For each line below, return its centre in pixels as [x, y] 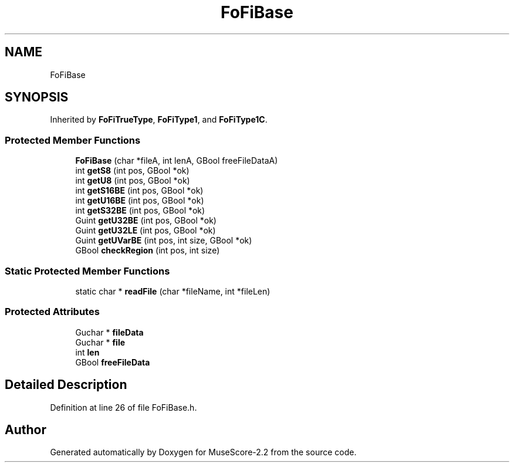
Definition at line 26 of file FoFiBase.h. [124, 407]
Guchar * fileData [109, 332]
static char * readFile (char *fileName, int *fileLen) [173, 291]
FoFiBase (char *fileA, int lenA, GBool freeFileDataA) [177, 161]
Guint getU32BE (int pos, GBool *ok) [146, 221]
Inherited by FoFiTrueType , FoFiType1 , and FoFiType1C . [159, 120]
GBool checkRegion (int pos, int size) [148, 251]
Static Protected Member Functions [87, 271]
